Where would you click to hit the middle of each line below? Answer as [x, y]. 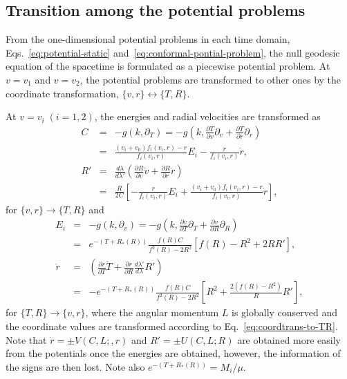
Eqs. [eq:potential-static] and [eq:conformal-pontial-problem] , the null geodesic [173, 52]
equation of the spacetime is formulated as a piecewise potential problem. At [168, 66]
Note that [26, 339]
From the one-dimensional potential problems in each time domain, [148, 39]
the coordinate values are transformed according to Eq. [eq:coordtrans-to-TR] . [172, 326]
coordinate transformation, [62, 93]
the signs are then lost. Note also [75, 366]
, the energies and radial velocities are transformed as [207, 116]
